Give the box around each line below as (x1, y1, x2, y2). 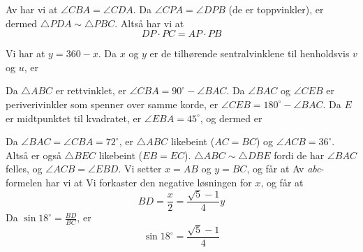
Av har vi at (6, 2, 58, 16)
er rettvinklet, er (55, 83, 126, 98)
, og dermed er (200, 110, 262, 125)
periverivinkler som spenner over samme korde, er (6, 96, 218, 111)
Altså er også (6, 147, 61, 162)
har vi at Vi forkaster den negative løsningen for (45, 175, 252, 189)
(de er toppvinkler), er (228, 2, 324, 16)
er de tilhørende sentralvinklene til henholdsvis (149, 46, 350, 61)
